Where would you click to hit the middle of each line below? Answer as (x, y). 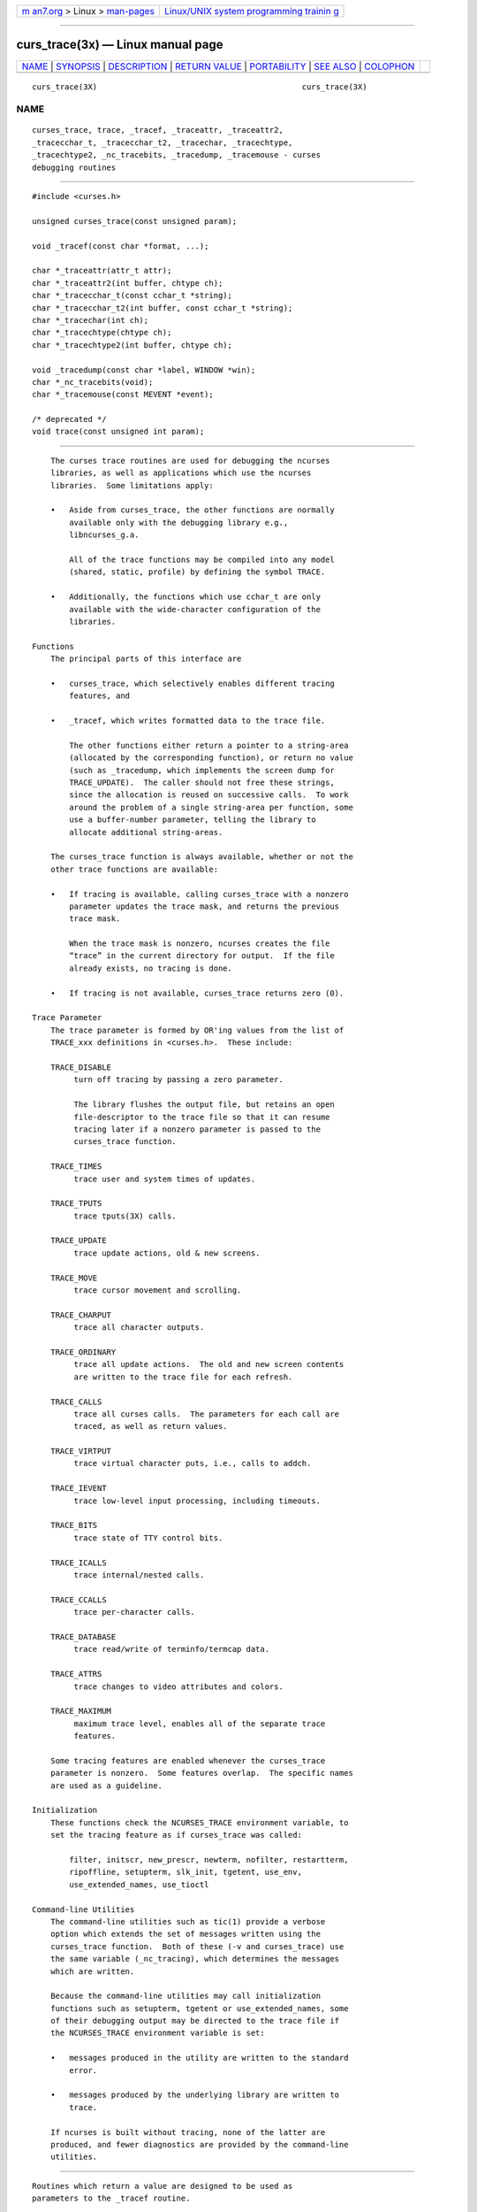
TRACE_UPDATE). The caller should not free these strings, (202, 783)
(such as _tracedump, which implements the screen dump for (202, 770)
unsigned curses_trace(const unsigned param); (135, 221)
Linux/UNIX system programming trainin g (252, 11)
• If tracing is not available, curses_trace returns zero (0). (197, 993)
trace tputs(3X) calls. (125, 1216)
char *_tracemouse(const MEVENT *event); (123, 395)
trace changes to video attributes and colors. (179, 1686)
